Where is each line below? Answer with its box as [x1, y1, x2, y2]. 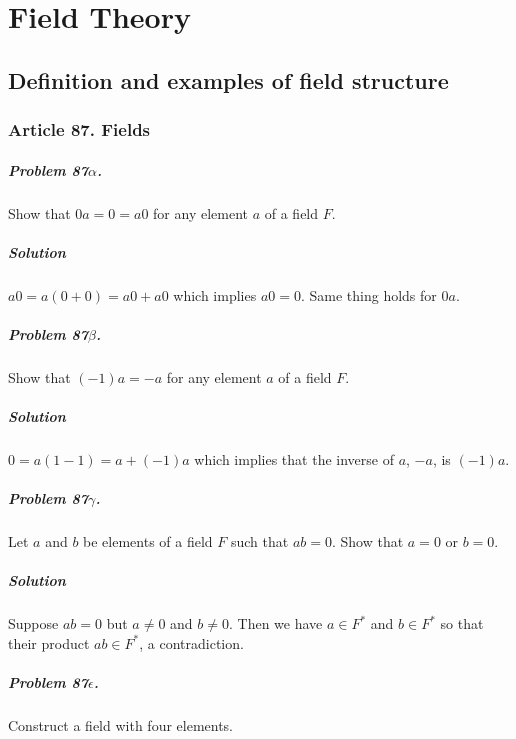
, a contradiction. [139, 632, 244, 653]
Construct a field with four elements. [8, 715, 234, 736]
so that [440, 613, 484, 634]
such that [230, 531, 289, 552]
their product [8, 632, 90, 653]
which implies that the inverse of [194, 449, 394, 470]
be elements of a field [83, 531, 213, 552]
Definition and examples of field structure [8, 64, 449, 95]
